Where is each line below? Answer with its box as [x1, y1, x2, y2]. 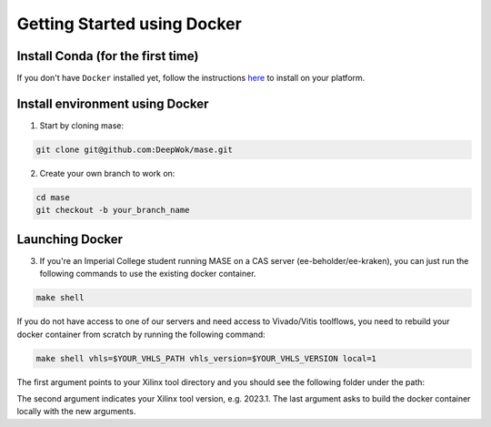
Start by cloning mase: [39, 119, 125, 131]
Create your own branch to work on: [39, 168, 175, 178]
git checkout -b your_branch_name [35, 205, 190, 216]
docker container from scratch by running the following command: [16, 329, 266, 340]
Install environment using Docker [16, 96, 209, 111]
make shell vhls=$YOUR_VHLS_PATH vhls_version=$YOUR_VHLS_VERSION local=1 [35, 353, 377, 363]
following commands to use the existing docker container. [39, 269, 256, 280]
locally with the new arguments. [16, 406, 136, 417]
